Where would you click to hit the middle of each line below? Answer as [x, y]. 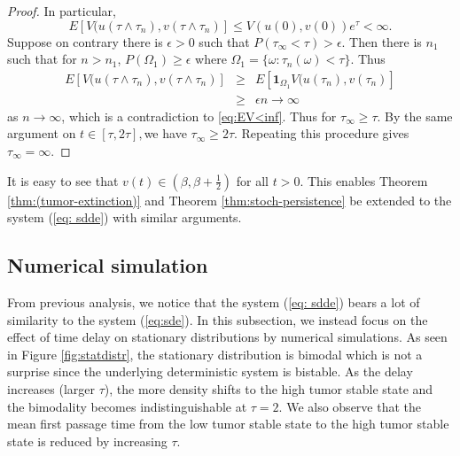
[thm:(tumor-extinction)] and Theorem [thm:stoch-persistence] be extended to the [230, 200]
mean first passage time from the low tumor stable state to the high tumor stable [228, 424]
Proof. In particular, [62, 11]
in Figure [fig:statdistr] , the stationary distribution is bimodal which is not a [215, 354]
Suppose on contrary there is [85, 41]
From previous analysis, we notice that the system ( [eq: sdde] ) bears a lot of [214, 302]
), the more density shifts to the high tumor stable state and [269, 388]
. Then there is [382, 41]
